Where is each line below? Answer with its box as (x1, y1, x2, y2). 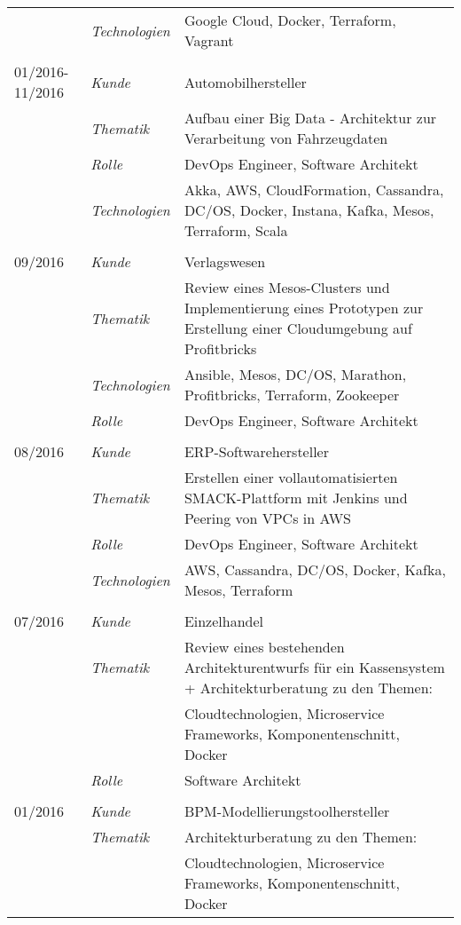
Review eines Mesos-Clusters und (184, 277, 390, 297)
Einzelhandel (184, 611, 264, 631)
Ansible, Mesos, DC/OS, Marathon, (184, 364, 407, 384)
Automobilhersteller (184, 71, 307, 92)
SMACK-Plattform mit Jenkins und (184, 487, 408, 508)
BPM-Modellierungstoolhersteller (184, 801, 390, 821)
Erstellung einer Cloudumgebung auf (184, 318, 412, 338)
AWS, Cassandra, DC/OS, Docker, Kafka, (184, 559, 446, 580)
